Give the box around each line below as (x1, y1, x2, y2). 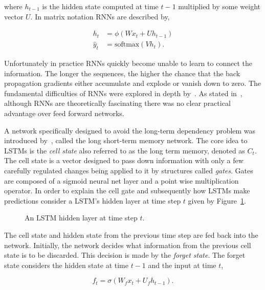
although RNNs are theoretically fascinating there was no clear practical (4, 98, 231, 108)
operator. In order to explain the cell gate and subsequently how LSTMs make (4, 185, 250, 196)
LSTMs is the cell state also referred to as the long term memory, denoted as (4, 145, 245, 155)
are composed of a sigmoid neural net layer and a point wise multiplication (4, 175, 239, 186)
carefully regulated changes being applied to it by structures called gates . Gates (4, 165, 253, 175)
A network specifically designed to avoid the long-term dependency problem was (4, 125, 256, 136)
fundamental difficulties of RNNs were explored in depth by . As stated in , (4, 87, 242, 98)
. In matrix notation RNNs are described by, (30, 11, 170, 21)
